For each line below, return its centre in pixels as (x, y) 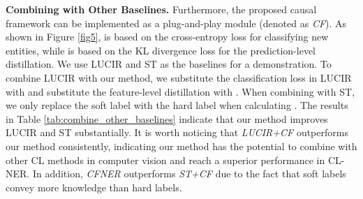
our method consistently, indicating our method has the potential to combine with (181, 146)
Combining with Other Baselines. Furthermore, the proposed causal (161, 9)
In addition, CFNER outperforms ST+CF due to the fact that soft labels (189, 174)
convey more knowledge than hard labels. (94, 187)
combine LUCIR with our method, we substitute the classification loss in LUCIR (179, 77)
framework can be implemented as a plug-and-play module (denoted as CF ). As (176, 23)
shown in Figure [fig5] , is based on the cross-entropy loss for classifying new (167, 37)
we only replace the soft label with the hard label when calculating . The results (177, 105)
